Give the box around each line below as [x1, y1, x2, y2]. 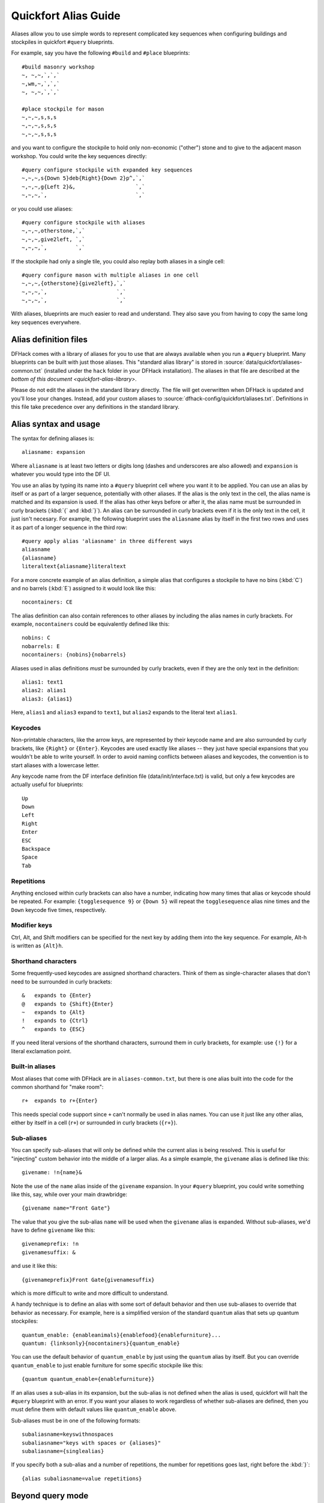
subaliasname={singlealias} [22, 1448, 104, 1454]
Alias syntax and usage [11, 418, 100, 429]
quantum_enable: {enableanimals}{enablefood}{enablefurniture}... [22, 1332, 221, 1338]
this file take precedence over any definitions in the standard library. [11, 403, 180, 411]
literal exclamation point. [11, 1047, 72, 1055]
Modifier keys [11, 921, 52, 929]
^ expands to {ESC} [22, 1026, 85, 1032]
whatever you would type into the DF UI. [11, 471, 111, 478]
